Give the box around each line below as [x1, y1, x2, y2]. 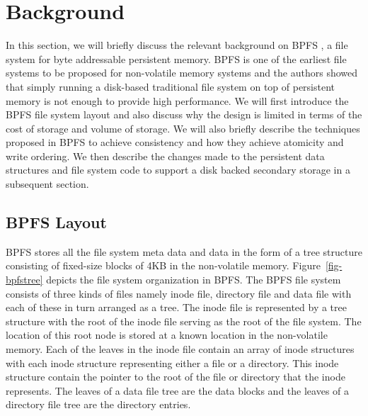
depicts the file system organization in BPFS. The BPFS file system [46, 272, 341, 287]
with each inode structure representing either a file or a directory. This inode [6, 355, 339, 370]
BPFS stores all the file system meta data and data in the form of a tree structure [6, 244, 362, 259]
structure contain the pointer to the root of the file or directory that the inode [6, 369, 345, 384]
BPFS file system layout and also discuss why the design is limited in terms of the [6, 107, 362, 122]
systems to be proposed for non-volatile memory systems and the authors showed [6, 65, 358, 80]
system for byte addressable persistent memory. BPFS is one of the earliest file [6, 51, 347, 66]
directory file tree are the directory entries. [6, 397, 191, 412]
